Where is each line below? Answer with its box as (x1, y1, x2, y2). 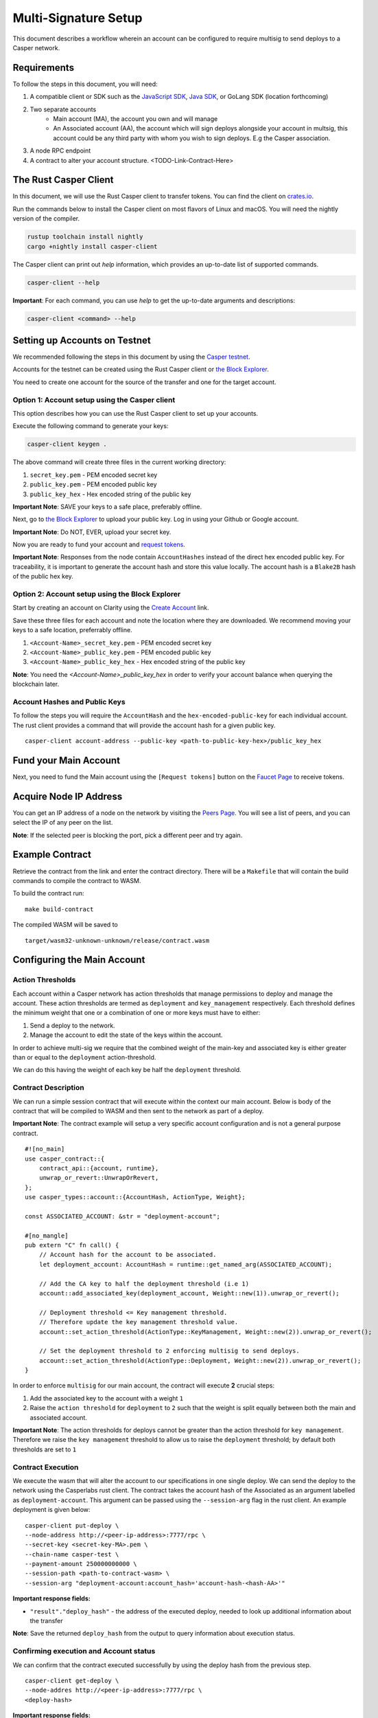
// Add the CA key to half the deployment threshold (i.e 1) (38, 1280, 250, 1288)
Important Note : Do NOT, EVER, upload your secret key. (12, 528, 172, 536)
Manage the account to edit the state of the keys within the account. (29, 1031, 223, 1039)
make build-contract (25, 905, 94, 913)
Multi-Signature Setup (12, 10, 143, 25)
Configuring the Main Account (12, 954, 145, 966)
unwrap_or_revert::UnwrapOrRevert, (38, 1174, 159, 1182)
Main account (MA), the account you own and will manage (53, 115, 218, 123)
